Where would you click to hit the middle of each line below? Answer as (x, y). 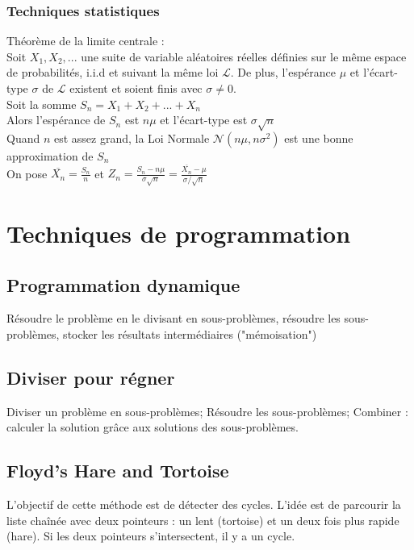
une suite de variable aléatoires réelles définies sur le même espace (244, 56)
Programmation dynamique (123, 284)
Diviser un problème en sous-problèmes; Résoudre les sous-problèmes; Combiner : (207, 411)
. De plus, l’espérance (283, 72)
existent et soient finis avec (136, 88)
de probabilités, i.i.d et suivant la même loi (113, 72)
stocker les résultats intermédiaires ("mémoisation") (190, 334)
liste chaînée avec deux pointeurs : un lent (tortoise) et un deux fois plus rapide (203, 520)
